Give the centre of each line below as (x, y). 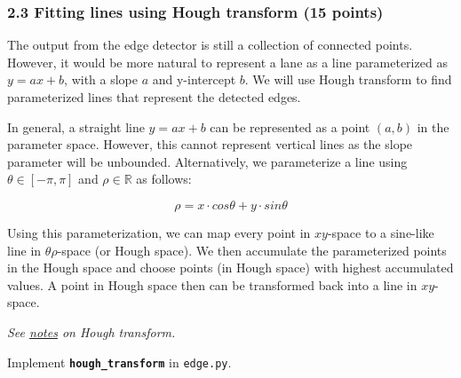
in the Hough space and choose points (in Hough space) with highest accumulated (230, 268)
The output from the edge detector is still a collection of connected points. (210, 45)
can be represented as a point (290, 126)
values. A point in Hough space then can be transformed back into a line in (212, 284)
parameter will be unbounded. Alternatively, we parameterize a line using (207, 161)
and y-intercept (194, 79)
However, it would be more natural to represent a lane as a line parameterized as (227, 62)
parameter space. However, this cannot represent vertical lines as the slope (210, 144)
